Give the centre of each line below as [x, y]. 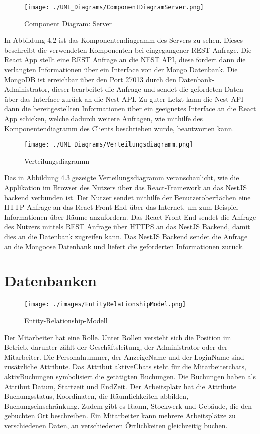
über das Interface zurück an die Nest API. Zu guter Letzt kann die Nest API [124, 99]
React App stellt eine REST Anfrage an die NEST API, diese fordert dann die [125, 59]
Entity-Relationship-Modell [66, 320]
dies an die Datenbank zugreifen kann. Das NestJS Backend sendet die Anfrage [126, 236]
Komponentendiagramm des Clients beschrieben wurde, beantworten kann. [119, 128]
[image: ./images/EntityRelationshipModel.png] [105, 304]
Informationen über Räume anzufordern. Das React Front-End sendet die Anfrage [130, 216]
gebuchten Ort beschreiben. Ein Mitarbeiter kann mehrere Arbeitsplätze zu [120, 416]
